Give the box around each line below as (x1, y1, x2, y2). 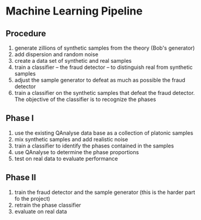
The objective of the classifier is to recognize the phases (14, 95, 156, 103)
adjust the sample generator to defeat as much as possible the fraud (14, 77, 186, 83)
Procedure (5, 28, 47, 39)
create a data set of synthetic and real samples (14, 57, 132, 64)
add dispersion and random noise (14, 51, 99, 58)
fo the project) (14, 195, 51, 202)
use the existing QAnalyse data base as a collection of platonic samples (14, 129, 194, 137)
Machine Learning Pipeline (5, 4, 143, 18)
